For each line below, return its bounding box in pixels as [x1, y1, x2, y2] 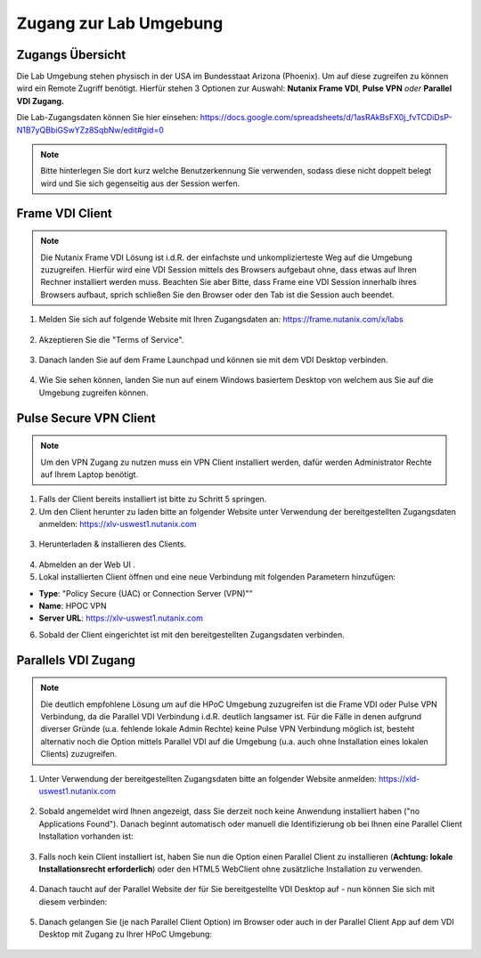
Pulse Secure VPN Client [16, 410, 156, 426]
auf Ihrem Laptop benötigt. [40, 468, 138, 480]
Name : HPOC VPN [38, 601, 107, 612]
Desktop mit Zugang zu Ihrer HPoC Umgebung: [38, 929, 213, 939]
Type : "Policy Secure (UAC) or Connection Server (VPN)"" [38, 588, 253, 598]
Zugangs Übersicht [16, 47, 126, 62]
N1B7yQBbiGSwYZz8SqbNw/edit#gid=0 [16, 125, 164, 135]
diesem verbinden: [38, 896, 108, 907]
